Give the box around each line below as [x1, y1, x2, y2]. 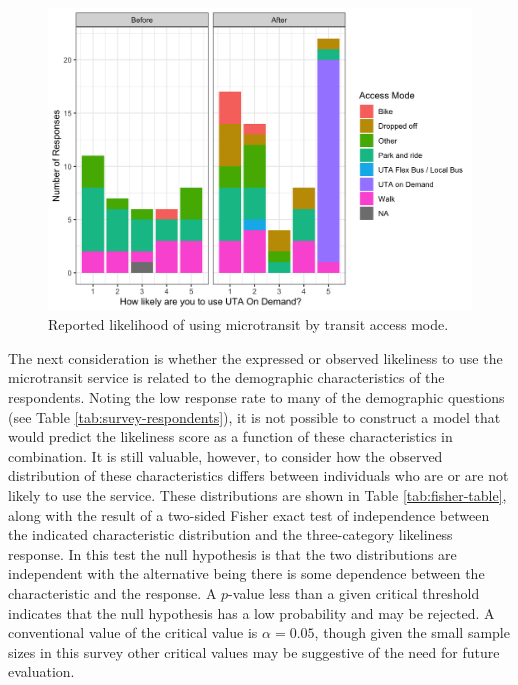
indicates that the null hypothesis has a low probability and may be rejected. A [8, 602, 495, 623]
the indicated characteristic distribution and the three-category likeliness [8, 524, 453, 545]
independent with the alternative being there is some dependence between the [8, 563, 485, 584]
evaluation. [8, 661, 75, 682]
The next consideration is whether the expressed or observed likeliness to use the [8, 347, 503, 368]
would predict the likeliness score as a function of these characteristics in [8, 426, 453, 447]
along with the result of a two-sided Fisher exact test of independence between [8, 504, 490, 525]
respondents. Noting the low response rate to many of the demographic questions [8, 387, 505, 408]
